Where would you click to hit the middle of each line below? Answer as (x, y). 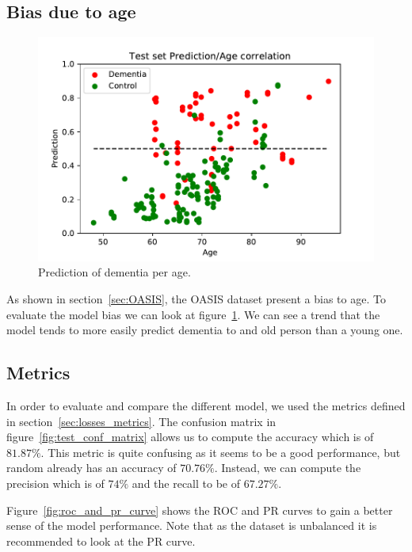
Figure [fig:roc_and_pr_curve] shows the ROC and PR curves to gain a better (200, 510)
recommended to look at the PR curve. (101, 541)
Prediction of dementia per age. (114, 272)
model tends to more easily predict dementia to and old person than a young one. (205, 330)
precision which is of (55, 483)
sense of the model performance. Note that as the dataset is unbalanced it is (192, 525)
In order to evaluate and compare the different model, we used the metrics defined (206, 406)
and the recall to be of (186, 483)
